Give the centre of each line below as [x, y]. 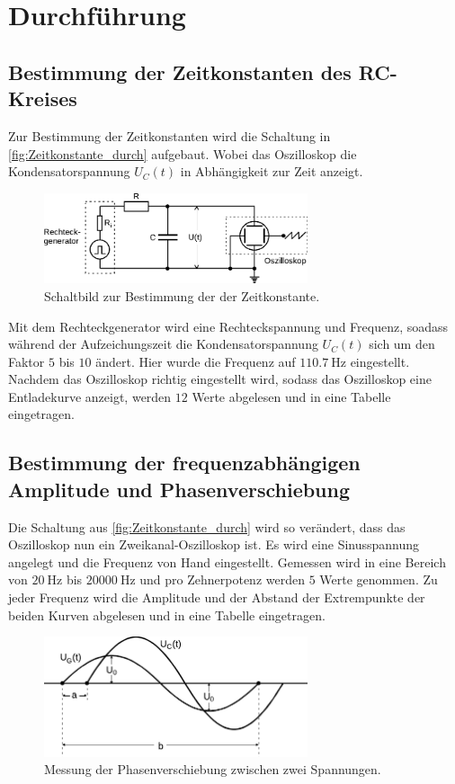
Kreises [43, 98]
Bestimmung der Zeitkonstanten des [180, 71]
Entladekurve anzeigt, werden [90, 396]
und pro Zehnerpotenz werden [222, 579]
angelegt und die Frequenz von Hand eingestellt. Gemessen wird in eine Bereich [227, 561]
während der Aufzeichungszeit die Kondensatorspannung [163, 344]
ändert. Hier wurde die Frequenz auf [196, 361]
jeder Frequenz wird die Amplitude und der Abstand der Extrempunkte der [217, 597]
